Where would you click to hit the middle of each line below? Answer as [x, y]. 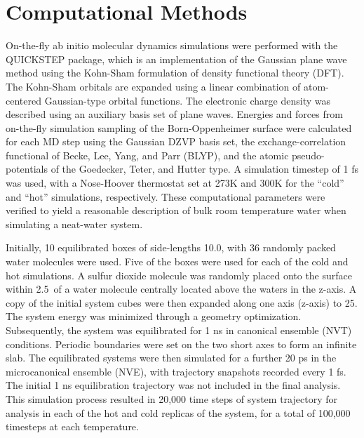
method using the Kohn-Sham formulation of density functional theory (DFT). [175, 73]
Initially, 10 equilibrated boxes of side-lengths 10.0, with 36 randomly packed [171, 247]
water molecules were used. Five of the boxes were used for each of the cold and [177, 261]
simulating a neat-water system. [74, 224]
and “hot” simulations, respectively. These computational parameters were [166, 196]
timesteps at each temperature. [72, 426]
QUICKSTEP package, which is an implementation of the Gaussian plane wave [176, 59]
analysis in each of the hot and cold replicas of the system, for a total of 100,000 [178, 412]
